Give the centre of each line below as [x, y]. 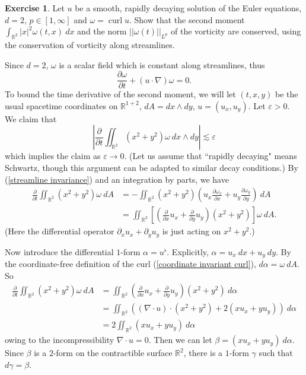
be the [286, 94]
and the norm [102, 31]
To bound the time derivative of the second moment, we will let [120, 94]
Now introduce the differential [59, 251]
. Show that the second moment [187, 19]
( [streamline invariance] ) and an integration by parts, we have [117, 179]
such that [276, 353]
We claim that [31, 118]
